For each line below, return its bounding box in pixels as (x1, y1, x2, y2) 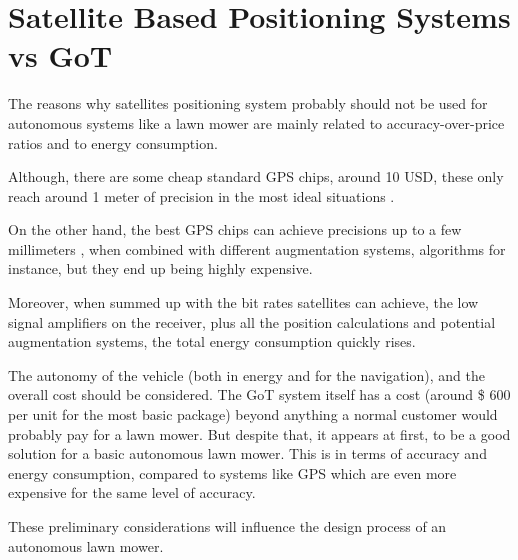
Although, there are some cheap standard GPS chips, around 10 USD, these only (8, 166, 504, 187)
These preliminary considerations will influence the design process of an (8, 516, 447, 536)
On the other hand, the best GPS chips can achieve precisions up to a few (8, 219, 462, 240)
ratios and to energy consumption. (8, 132, 218, 153)
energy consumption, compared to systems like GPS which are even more (8, 462, 457, 483)
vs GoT (8, 35, 113, 76)
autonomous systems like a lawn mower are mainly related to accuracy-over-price (8, 112, 505, 133)
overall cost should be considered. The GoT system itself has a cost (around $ (8, 384, 485, 405)
